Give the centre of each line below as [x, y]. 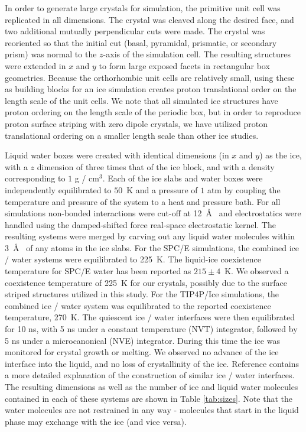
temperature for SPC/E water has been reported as [98, 271]
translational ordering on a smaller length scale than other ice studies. [132, 135]
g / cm [87, 178]
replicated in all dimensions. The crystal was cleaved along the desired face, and [149, 19]
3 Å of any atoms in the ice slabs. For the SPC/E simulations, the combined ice [152, 247]
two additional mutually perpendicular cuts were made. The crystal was [135, 31]
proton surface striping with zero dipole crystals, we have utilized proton [136, 123]
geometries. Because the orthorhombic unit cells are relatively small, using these [150, 77]
